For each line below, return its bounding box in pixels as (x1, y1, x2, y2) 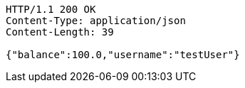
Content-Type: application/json (6, 15, 186, 26)
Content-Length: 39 (6, 26, 114, 38)
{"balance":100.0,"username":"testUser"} (6, 49, 240, 60)
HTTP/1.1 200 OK (6, 4, 96, 15)
